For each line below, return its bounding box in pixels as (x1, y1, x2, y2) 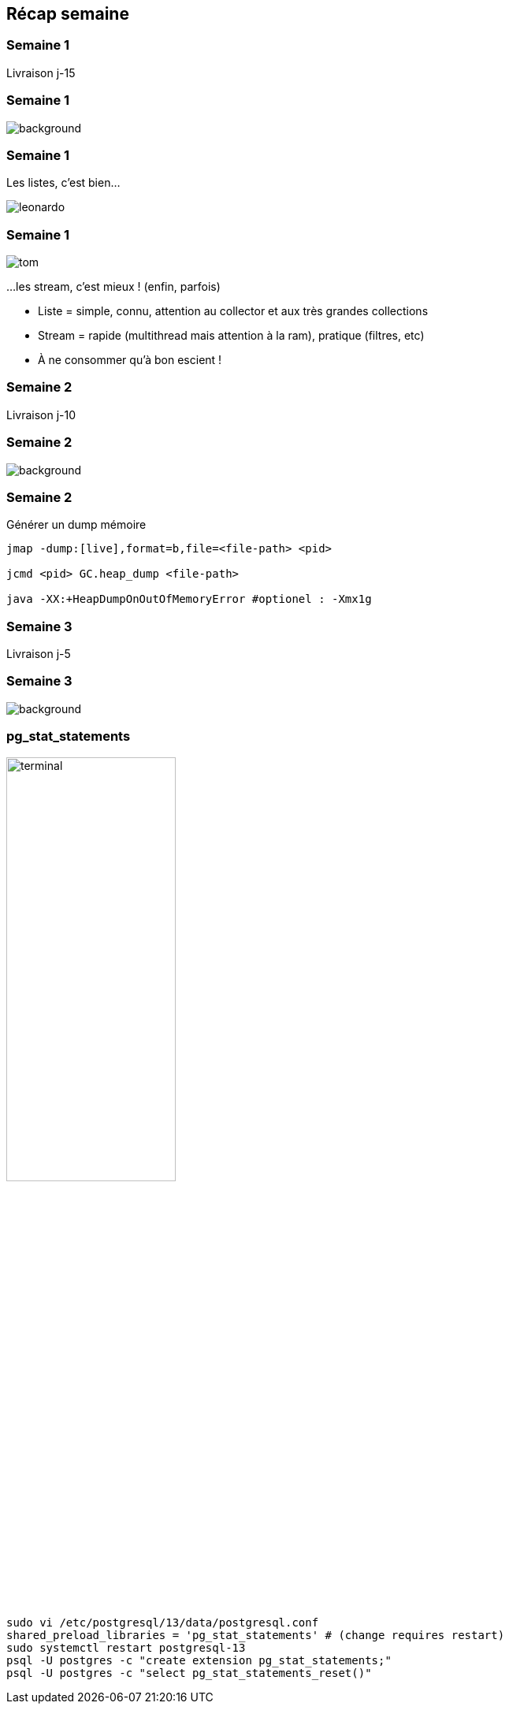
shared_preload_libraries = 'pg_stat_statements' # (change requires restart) (6, 1628, 505, 1641)
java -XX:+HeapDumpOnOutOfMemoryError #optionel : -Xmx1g (6, 593, 372, 606)
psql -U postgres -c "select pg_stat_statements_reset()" (6, 1666, 372, 1679)
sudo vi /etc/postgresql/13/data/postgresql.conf (6, 1615, 319, 1629)
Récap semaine (6, 4, 129, 24)
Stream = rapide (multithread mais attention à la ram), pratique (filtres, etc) (38, 329, 425, 343)
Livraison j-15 (6, 65, 76, 80)
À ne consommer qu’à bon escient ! (38, 353, 222, 367)
